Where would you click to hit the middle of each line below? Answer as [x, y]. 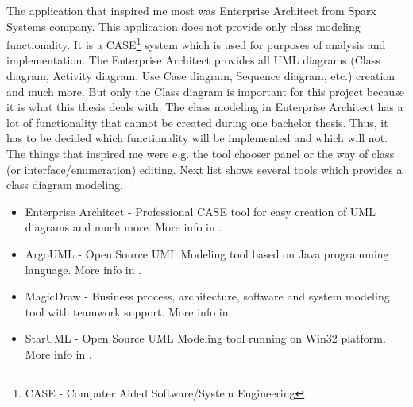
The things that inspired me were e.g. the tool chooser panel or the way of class [201, 153]
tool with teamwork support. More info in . [130, 311]
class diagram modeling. [65, 185]
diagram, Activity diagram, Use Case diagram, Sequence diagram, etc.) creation [201, 76]
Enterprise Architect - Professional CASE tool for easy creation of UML [200, 211]
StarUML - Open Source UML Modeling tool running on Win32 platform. [205, 338]
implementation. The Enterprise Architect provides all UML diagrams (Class [193, 60]
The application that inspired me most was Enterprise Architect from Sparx [191, 10]
